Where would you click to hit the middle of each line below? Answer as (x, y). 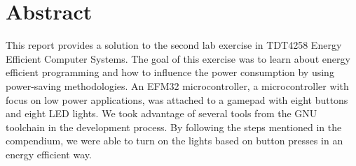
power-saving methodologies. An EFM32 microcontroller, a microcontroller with (177, 85)
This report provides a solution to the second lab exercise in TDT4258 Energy (174, 45)
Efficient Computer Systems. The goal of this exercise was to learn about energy (178, 58)
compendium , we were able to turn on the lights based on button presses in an (174, 141)
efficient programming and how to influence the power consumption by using (170, 72)
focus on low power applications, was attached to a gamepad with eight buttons (177, 99)
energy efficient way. (49, 154)
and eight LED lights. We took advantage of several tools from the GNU (162, 113)
